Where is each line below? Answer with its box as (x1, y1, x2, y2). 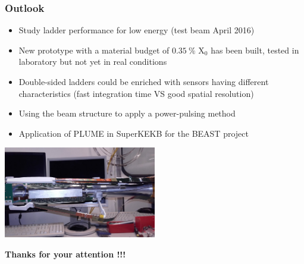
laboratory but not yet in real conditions (18, 55, 167, 68)
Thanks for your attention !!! (5, 248, 126, 260)
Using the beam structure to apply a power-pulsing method (18, 107, 236, 120)
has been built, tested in (211, 43, 299, 56)
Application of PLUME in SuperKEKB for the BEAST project (18, 127, 249, 139)
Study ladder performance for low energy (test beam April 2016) (18, 24, 255, 36)
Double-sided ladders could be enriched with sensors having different (18, 76, 269, 87)
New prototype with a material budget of (18, 43, 170, 56)
